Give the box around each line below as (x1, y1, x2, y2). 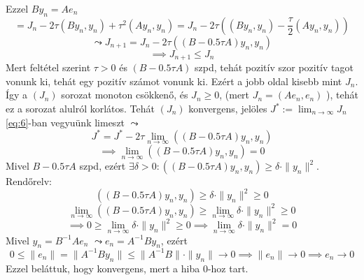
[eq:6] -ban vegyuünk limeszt (6, 115, 125, 129)
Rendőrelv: (6, 174, 52, 189)
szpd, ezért (79, 159, 126, 173)
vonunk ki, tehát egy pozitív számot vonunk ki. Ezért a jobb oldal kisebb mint (6, 73, 342, 88)
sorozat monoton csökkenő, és (61, 87, 188, 102)
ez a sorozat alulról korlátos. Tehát (6, 101, 155, 116)
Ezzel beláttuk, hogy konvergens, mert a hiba (6, 260, 200, 275)
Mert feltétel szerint (6, 60, 91, 75)
